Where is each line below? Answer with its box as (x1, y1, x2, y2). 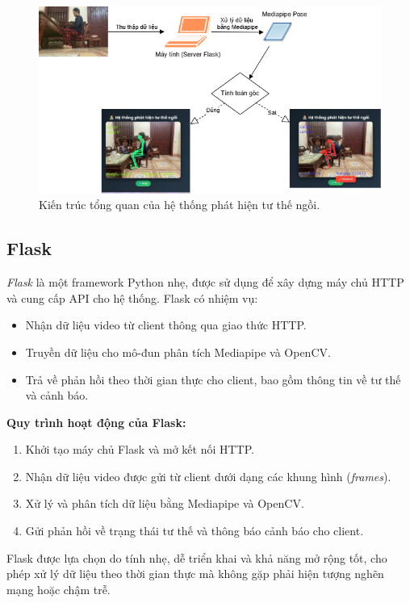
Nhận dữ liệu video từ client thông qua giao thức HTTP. (25, 316, 307, 333)
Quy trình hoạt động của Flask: (6, 413, 186, 430)
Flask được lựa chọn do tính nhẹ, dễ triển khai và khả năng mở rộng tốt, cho (6, 549, 387, 566)
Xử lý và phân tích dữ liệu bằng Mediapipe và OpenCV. (25, 495, 304, 512)
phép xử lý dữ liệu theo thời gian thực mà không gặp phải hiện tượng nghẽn (6, 565, 384, 582)
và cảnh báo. (25, 387, 89, 404)
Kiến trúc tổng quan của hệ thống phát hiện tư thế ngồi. (39, 196, 320, 213)
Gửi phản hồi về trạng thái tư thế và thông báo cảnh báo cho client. (25, 522, 364, 539)
